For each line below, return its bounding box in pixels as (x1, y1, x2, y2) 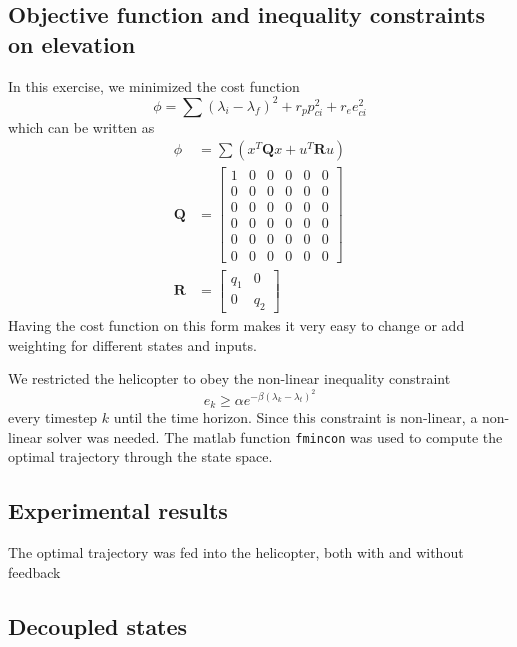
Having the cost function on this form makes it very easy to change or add (8, 315, 465, 336)
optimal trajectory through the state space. (8, 446, 273, 467)
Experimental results (8, 495, 228, 526)
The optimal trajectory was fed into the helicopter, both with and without (8, 542, 464, 563)
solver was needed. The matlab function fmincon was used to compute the (46, 426, 503, 447)
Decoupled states (8, 610, 188, 641)
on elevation (8, 28, 136, 59)
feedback (8, 561, 61, 582)
